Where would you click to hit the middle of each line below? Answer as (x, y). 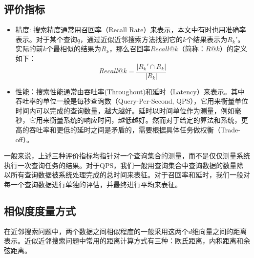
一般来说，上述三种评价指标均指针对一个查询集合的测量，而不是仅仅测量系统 (127, 156)
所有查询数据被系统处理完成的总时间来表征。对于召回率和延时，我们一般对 (130, 175)
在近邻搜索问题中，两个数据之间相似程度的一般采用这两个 (96, 231)
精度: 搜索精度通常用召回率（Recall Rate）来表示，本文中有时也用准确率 (131, 30)
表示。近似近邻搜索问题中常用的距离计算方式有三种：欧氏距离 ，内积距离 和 (124, 241)
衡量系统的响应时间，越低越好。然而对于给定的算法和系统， (145, 120)
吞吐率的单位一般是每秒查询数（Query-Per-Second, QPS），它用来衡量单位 (132, 101)
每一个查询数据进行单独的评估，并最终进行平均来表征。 (93, 184)
